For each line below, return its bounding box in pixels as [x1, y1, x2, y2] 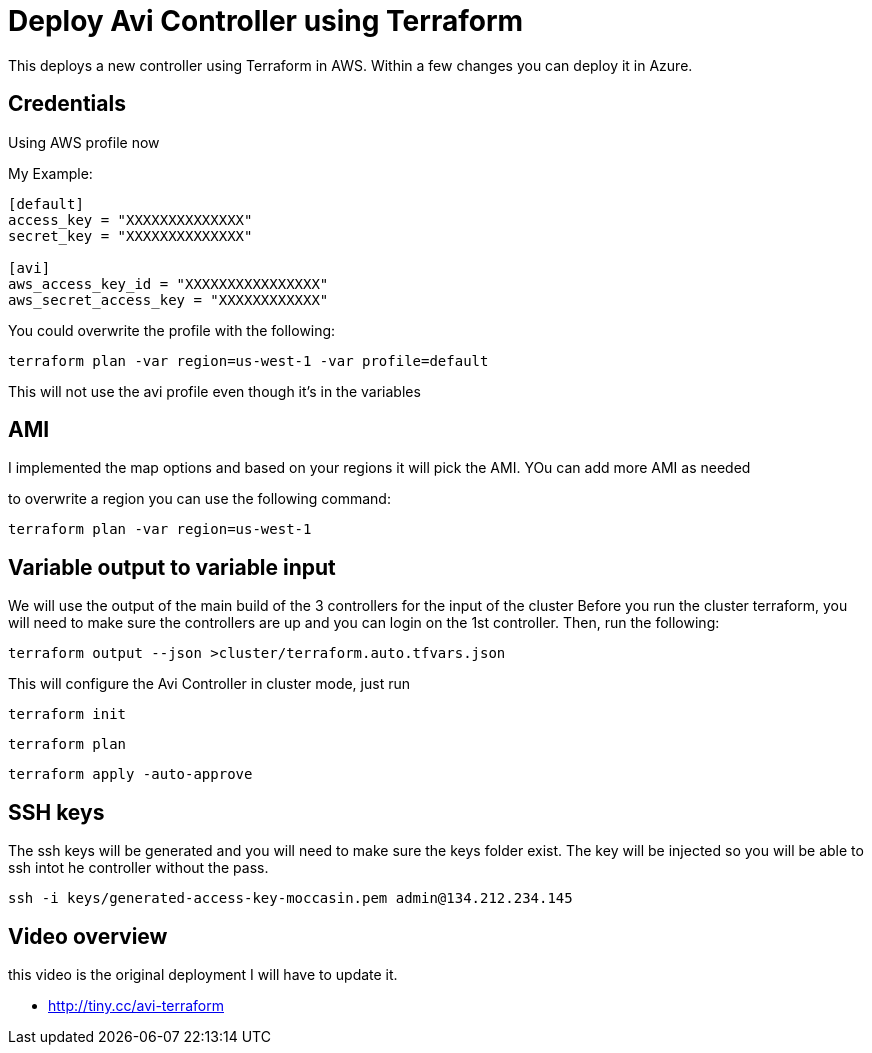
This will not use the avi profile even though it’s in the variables [8, 382, 421, 400]
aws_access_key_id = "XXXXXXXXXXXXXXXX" [8, 275, 329, 292]
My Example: [8, 164, 93, 182]
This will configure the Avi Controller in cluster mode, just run [8, 675, 410, 693]
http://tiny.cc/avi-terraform [48, 996, 224, 1014]
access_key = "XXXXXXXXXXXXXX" [8, 211, 253, 228]
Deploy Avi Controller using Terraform [8, 4, 524, 38]
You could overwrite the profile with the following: [8, 321, 336, 339]
